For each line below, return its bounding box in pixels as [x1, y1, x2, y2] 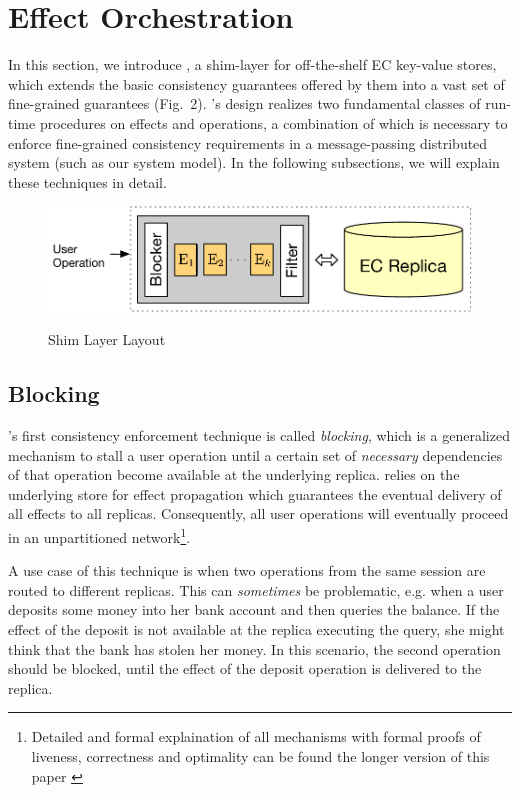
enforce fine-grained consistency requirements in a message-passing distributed [8, 132, 488, 153]
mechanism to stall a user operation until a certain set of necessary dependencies [8, 444, 503, 465]
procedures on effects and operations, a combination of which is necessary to [39, 112, 508, 133]
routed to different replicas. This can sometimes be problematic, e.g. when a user [8, 579, 504, 600]
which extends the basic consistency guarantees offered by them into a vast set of [8, 73, 505, 94]
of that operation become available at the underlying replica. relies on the [8, 464, 460, 485]
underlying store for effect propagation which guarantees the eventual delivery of [8, 483, 502, 504]
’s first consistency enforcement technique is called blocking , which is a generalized [8, 425, 510, 446]
